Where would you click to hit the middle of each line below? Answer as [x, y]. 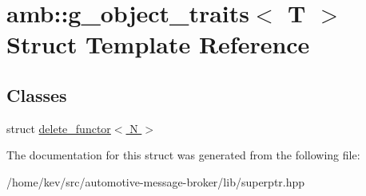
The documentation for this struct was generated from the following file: [183, 155]
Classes [37, 94]
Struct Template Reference [158, 44]
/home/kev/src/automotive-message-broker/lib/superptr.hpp [156, 181]
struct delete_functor [59, 128]
